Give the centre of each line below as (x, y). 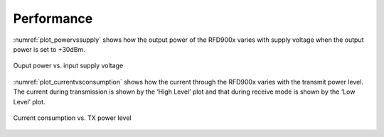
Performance (53, 18)
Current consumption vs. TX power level (72, 118)
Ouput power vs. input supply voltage (68, 66)
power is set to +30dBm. (49, 49)
